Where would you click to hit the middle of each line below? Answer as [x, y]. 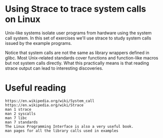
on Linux [23, 19]
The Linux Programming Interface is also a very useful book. [69, 126]
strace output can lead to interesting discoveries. [54, 68]
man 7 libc [16, 118]
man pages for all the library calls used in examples [62, 131]
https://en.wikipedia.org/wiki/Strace [44, 105]
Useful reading [36, 88]
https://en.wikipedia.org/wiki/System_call [50, 101]
